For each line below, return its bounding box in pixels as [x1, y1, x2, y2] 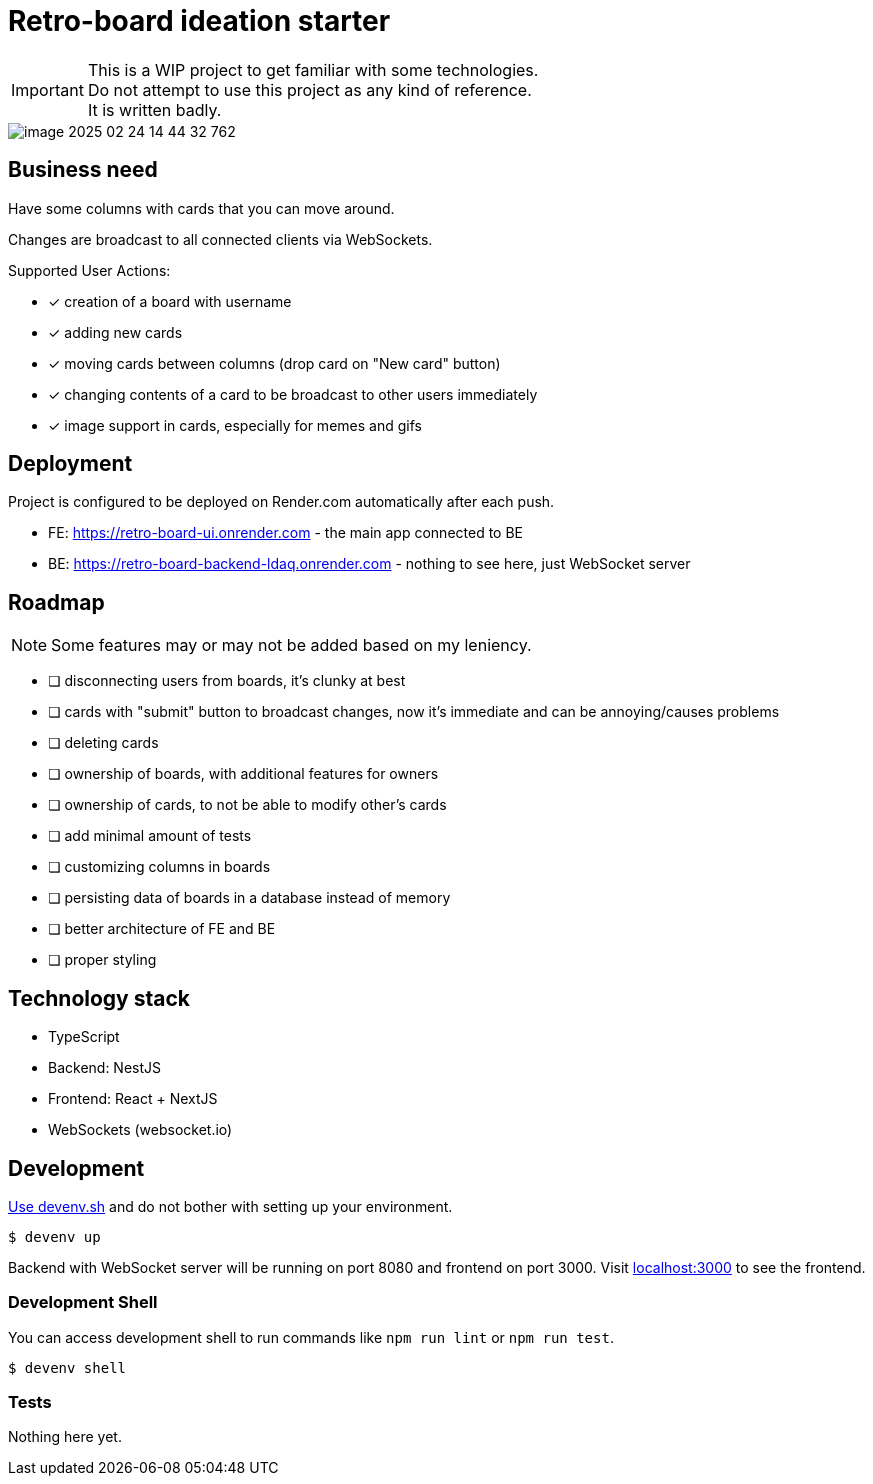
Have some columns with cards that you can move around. [8, 199, 395, 217]
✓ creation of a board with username [48, 292, 292, 310]
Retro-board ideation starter [8, 4, 391, 38]
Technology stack [8, 985, 191, 1011]
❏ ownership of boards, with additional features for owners [48, 765, 439, 783]
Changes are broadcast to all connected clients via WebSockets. [8, 230, 433, 248]
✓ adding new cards [48, 323, 183, 341]
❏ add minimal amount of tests [48, 827, 252, 845]
